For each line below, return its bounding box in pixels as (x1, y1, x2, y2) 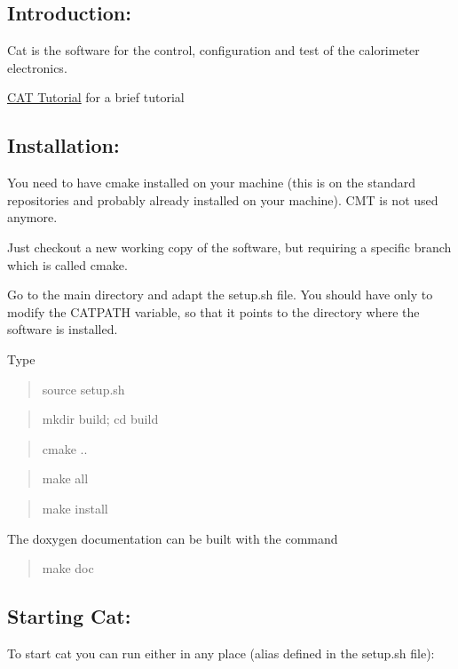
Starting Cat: (7, 602, 131, 630)
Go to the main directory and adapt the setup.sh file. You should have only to (7, 285, 433, 304)
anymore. (7, 208, 58, 227)
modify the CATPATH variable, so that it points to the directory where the (7, 302, 420, 321)
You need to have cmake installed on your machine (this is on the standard (7, 173, 416, 192)
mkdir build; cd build (42, 410, 159, 428)
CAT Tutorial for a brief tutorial (7, 88, 185, 107)
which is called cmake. (7, 255, 128, 274)
